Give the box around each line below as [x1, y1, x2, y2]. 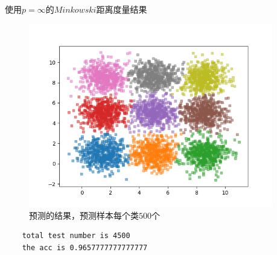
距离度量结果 [96, 3, 147, 15]
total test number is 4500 [22, 231, 130, 240]
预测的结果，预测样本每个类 [29, 208, 139, 221]
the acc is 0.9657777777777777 [22, 243, 148, 252]
